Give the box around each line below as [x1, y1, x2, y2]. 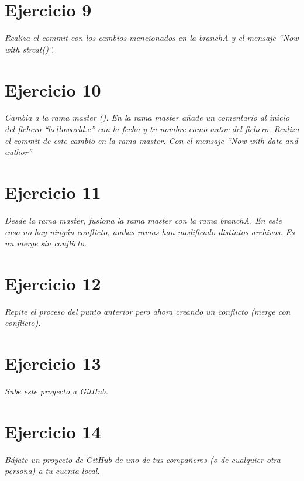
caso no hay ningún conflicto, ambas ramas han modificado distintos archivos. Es [5, 225, 295, 238]
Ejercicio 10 [5, 77, 101, 101]
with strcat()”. [5, 43, 54, 55]
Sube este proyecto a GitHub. [5, 385, 108, 397]
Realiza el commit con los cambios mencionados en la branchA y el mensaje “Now [5, 32, 299, 44]
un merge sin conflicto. [5, 237, 87, 249]
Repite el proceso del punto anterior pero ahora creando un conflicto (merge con [5, 305, 291, 317]
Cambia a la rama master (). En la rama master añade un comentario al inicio [5, 111, 290, 123]
